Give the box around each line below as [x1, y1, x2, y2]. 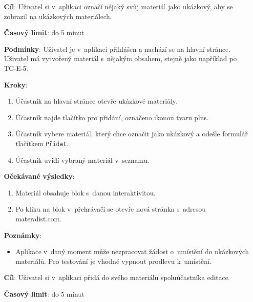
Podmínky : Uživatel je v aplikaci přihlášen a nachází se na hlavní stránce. [4, 43, 231, 54]
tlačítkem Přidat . [15, 138, 69, 148]
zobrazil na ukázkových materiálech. [4, 11, 112, 21]
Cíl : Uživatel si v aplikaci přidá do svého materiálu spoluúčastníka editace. [4, 272, 230, 282]
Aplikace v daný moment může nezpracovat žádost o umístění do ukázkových [15, 246, 249, 257]
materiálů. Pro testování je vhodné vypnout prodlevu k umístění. [15, 256, 211, 266]
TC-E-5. [4, 63, 28, 73]
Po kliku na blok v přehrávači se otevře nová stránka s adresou [15, 204, 206, 214]
